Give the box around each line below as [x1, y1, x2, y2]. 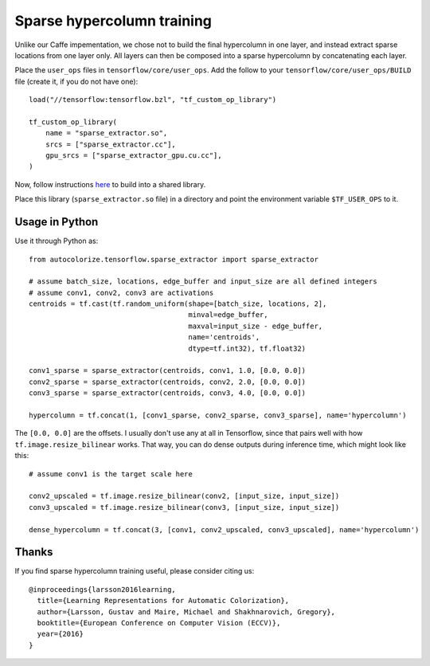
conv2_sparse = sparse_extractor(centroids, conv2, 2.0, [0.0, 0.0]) [29, 377, 307, 386]
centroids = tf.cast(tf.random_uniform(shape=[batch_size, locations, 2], [29, 300, 327, 308]
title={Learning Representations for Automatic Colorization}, [37, 596, 290, 605]
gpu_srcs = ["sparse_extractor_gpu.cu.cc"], [45, 151, 222, 160]
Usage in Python [14, 215, 99, 229]
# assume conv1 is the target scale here [29, 469, 193, 478]
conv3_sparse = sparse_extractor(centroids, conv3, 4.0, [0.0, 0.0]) [29, 389, 307, 398]
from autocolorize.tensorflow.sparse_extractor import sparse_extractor [29, 255, 319, 264]
